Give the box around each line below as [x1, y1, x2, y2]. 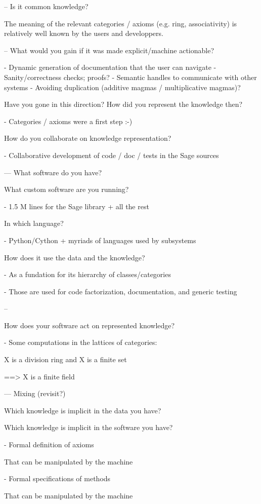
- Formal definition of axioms [4, 439, 94, 450]
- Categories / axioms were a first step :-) [4, 115, 133, 126]
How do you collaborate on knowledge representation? [4, 133, 171, 143]
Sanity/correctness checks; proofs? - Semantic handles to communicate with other [4, 71, 257, 82]
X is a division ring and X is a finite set [4, 354, 127, 365]
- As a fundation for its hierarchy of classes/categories [4, 269, 171, 280]
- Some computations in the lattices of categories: [4, 337, 157, 347]
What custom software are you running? [4, 184, 129, 195]
